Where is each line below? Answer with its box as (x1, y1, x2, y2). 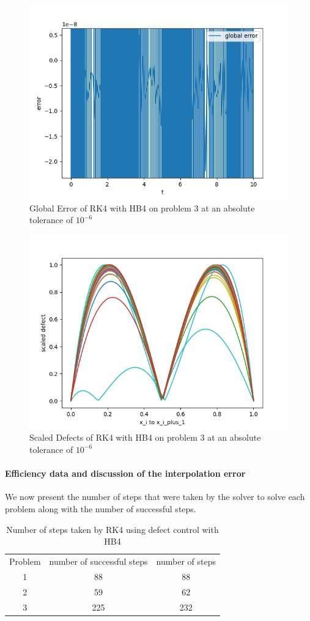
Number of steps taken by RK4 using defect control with (6, 523, 219, 535)
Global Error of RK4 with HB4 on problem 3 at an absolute (29, 201, 255, 214)
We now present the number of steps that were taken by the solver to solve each (5, 490, 305, 503)
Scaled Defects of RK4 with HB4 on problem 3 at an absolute (29, 431, 261, 444)
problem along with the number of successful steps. (5, 502, 196, 515)
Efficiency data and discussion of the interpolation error (5, 467, 246, 480)
